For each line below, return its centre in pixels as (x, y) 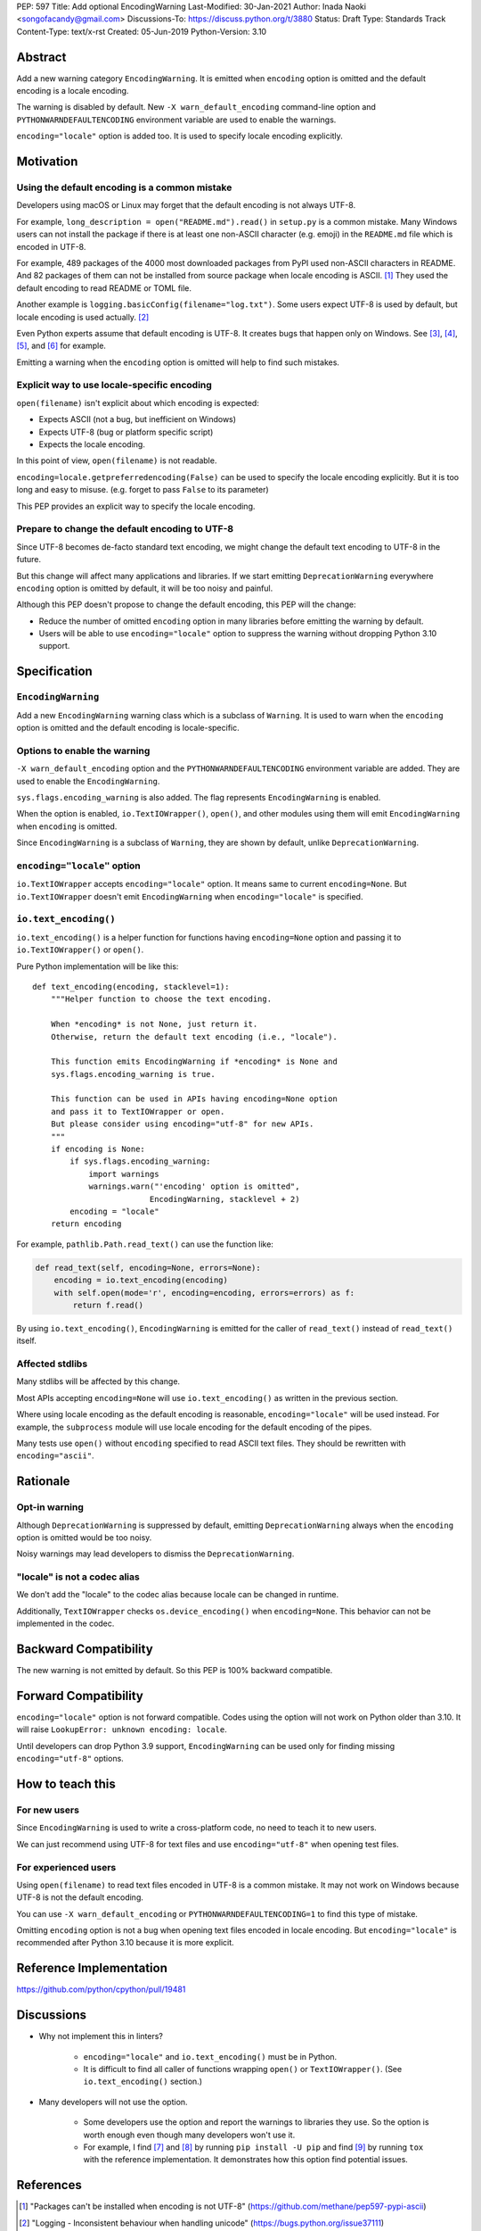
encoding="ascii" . (55, 1456)
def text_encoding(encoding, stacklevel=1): (131, 987)
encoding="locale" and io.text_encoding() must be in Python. (210, 2056)
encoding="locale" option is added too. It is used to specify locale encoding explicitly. (179, 136)
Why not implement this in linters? (101, 2036)
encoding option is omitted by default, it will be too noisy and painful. (145, 588)
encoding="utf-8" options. (70, 1759)
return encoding (86, 1224)
